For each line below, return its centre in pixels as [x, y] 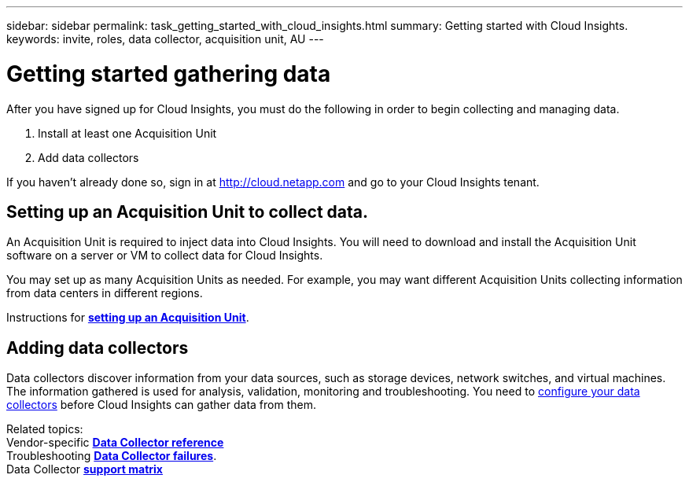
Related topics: [45, 429]
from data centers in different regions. [105, 293]
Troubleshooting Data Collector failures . [112, 456]
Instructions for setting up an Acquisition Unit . [128, 318]
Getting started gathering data [169, 74]
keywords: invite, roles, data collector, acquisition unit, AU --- [165, 39]
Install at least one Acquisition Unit [127, 133]
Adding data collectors [98, 348]
